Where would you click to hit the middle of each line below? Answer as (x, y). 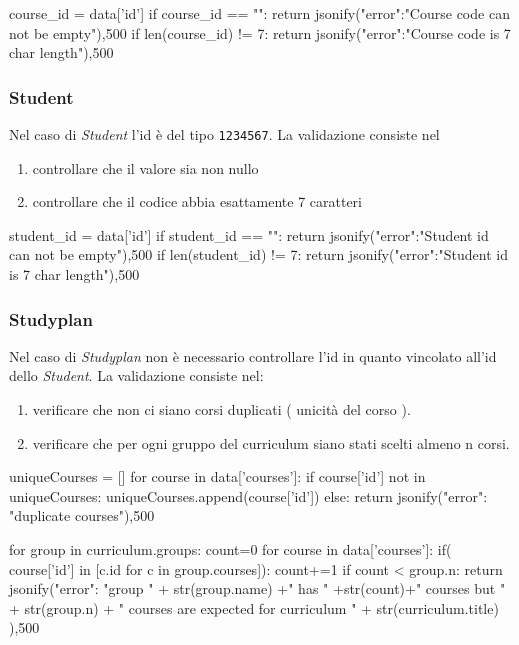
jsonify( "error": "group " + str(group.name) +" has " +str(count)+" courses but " (257, 588)
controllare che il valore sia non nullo (145, 167)
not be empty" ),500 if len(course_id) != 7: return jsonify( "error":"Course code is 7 (260, 32)
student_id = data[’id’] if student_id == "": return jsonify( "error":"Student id (249, 234)
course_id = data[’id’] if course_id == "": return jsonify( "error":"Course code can (259, 13)
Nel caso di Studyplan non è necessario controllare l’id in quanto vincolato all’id (253, 355)
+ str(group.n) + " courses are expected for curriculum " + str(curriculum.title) (254, 607)
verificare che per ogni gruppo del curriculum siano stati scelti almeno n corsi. (271, 442)
